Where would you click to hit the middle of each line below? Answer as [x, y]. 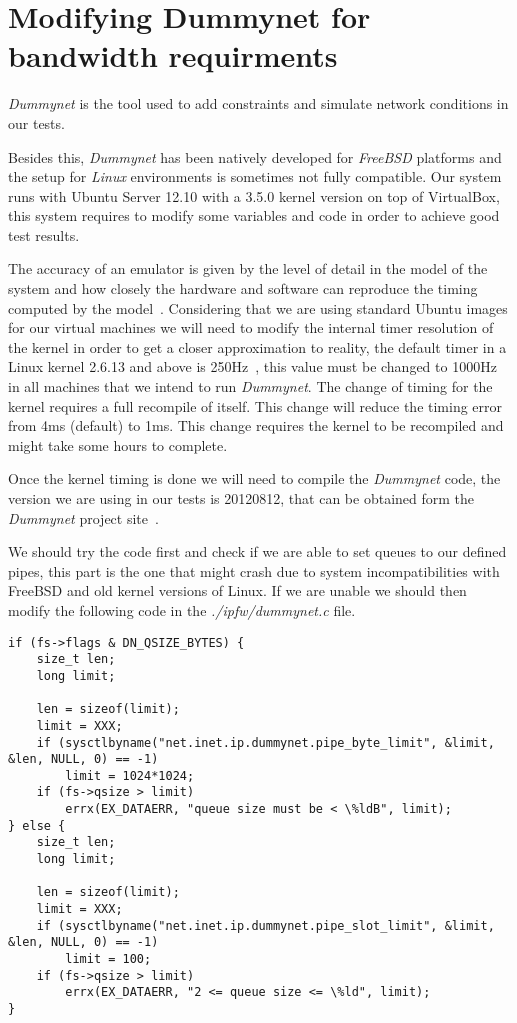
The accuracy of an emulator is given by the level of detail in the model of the [248, 268]
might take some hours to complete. [118, 444]
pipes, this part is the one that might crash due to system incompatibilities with [254, 570]
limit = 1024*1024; [130, 775]
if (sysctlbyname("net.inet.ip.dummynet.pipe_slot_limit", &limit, [265, 925]
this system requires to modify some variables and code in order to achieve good [254, 215]
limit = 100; [108, 959]
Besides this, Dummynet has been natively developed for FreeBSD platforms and [255, 156]
